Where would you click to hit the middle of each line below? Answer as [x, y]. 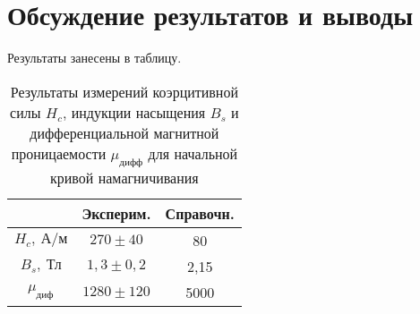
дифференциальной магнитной [124, 132]
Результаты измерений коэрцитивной [124, 91]
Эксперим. [116, 213]
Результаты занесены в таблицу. [94, 58]
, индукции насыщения [134, 112]
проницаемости [59, 153]
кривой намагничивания [124, 177]
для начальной [193, 153]
